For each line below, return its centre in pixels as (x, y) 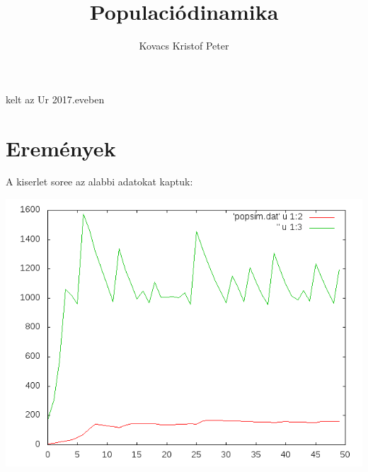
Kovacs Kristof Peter (184, 46)
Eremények (61, 148)
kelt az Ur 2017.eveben (55, 99)
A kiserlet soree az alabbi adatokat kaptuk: (99, 182)
